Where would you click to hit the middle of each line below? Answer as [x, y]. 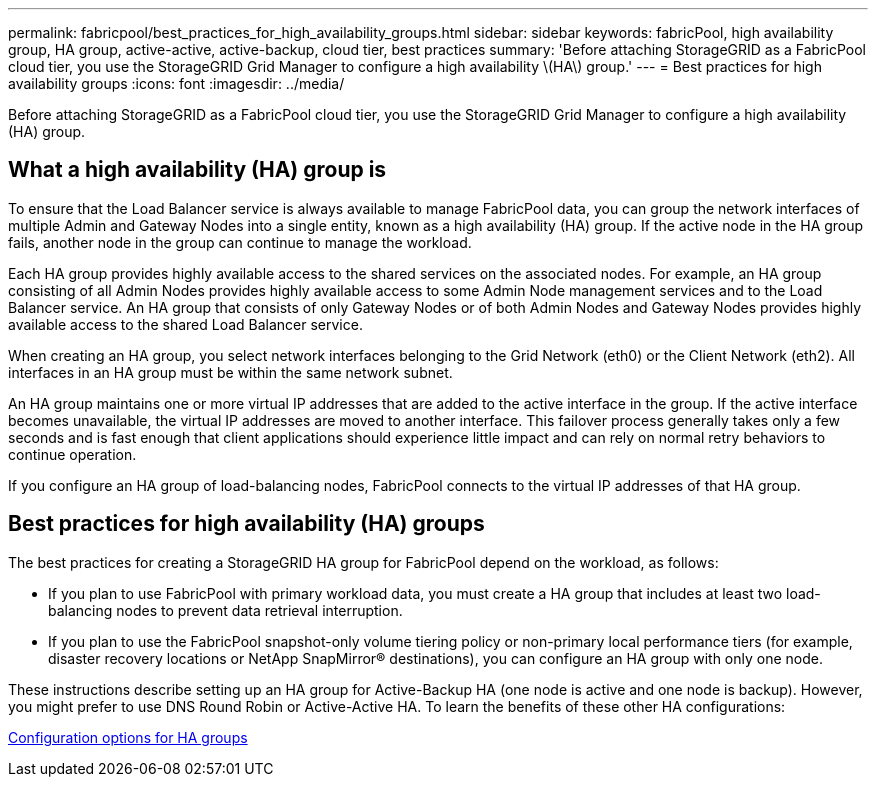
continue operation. [72, 454]
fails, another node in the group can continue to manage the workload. [240, 242]
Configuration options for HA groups [128, 737]
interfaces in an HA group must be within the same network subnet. [230, 372]
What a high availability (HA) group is [197, 170]
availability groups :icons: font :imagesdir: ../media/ [176, 83]
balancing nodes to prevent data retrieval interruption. [225, 610]
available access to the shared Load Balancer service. [185, 324]
